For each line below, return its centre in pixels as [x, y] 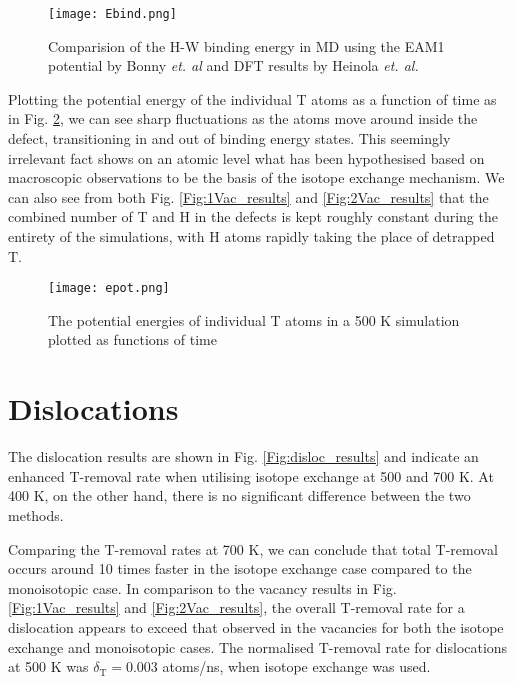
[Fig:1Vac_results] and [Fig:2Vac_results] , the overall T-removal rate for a [236, 607]
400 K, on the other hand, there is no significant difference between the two [239, 495]
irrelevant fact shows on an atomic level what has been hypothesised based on [246, 157]
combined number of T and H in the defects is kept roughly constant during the [253, 216]
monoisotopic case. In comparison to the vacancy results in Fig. [202, 587]
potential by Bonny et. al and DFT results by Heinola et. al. [233, 65]
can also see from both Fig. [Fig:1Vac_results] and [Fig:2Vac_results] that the [248, 196]
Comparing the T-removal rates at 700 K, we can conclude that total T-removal [253, 548]
